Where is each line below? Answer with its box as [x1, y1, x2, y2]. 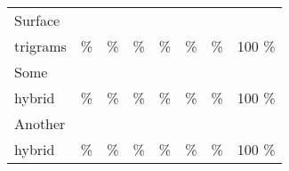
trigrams [14, 36, 67, 56]
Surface [14, 10, 60, 30]
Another [14, 113, 66, 134]
